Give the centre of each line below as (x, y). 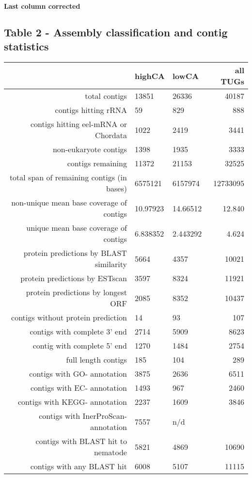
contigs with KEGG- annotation (72, 402)
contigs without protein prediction (69, 318)
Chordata (111, 135)
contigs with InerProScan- (83, 416)
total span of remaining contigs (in (68, 177)
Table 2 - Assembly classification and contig (116, 32)
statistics (26, 46)
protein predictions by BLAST (75, 253)
